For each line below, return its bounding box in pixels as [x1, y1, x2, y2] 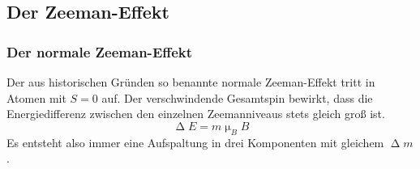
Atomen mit [6, 89, 66, 106]
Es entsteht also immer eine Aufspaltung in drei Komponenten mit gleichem [6, 133, 384, 150]
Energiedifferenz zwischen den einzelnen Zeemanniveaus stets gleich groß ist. [6, 105, 385, 122]
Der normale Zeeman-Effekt [6, 41, 193, 61]
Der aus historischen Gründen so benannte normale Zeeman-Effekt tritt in [6, 74, 375, 90]
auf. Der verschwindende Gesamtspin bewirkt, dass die [101, 89, 373, 106]
